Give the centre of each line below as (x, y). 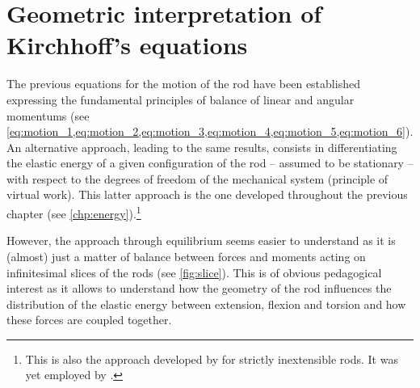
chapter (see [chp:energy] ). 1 (74, 212)
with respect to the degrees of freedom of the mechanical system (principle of (197, 178)
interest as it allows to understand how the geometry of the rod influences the (199, 288)
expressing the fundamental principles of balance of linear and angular (181, 99)
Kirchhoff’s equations (127, 45)
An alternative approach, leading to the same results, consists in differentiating (202, 147)
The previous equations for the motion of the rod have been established (183, 84)
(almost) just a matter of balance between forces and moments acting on (186, 256)
